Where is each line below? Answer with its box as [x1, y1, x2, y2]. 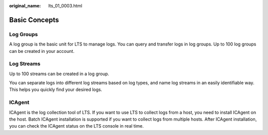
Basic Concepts [9, 15, 59, 24]
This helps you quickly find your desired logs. [9, 87, 103, 92]
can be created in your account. [9, 48, 74, 54]
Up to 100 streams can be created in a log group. [9, 71, 109, 77]
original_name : [9, 3, 41, 8]
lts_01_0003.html [48, 3, 82, 8]
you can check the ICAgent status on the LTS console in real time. [9, 123, 144, 129]
